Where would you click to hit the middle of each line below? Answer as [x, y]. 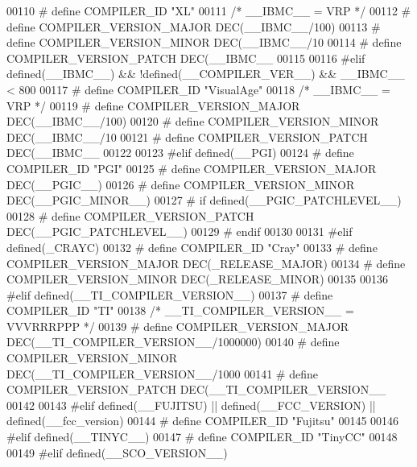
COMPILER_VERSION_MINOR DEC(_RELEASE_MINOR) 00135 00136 [197, 279]
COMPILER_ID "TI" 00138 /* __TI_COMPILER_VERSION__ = [180, 310]
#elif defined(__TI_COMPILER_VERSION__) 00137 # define [170, 294]
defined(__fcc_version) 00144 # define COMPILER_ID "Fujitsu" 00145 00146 [203, 421]
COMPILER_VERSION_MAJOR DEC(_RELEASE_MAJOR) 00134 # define [206, 263]
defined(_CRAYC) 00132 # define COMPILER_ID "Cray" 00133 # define [192, 247]
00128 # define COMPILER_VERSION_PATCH [130, 215]
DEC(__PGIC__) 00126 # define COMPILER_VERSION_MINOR [181, 184]
